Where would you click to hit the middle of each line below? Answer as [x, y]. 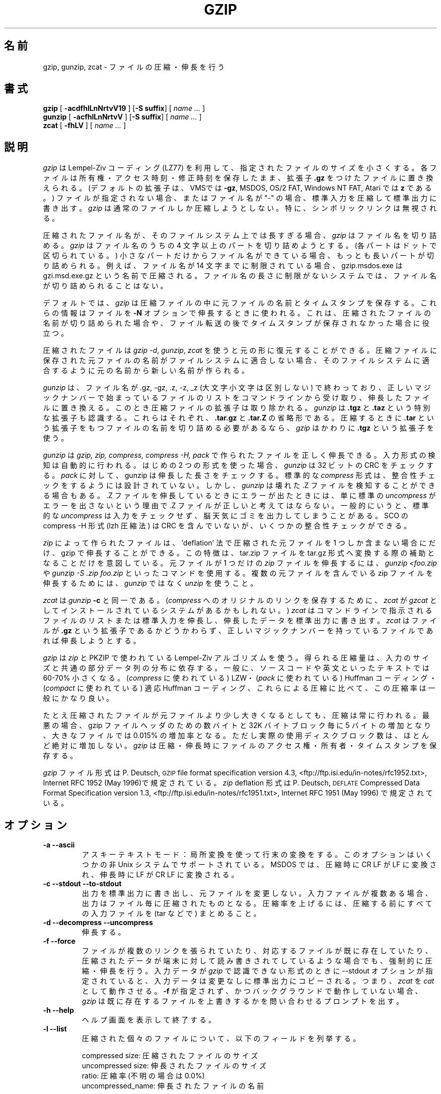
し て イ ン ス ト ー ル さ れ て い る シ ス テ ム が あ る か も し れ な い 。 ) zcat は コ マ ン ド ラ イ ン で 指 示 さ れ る [238, 611]
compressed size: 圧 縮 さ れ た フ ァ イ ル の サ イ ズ [170, 1056]
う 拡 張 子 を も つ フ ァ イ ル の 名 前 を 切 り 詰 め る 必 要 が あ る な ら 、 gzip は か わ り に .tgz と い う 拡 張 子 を [238, 428]
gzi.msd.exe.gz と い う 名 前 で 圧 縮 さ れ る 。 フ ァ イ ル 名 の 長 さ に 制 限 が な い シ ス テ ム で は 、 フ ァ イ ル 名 [240, 276]
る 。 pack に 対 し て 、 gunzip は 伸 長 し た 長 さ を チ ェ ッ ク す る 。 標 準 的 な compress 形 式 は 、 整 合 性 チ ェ [239, 475]
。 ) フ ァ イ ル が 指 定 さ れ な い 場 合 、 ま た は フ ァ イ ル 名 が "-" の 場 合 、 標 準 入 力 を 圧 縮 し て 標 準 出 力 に [240, 198]
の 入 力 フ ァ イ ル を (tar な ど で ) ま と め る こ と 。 [171, 914]
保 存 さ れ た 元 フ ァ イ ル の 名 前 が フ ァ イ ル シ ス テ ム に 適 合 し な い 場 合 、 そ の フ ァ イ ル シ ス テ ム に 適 [236, 360]
